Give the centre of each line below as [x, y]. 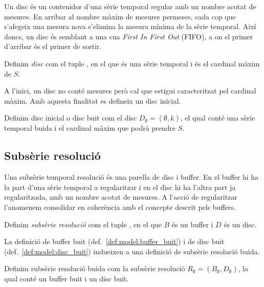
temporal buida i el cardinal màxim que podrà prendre [90, 128]
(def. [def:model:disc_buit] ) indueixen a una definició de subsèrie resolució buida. [132, 251]
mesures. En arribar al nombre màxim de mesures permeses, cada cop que [120, 16]
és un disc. [240, 224]
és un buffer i [192, 224]
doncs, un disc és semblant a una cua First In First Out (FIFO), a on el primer [129, 36]
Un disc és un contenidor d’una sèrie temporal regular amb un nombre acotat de [130, 6]
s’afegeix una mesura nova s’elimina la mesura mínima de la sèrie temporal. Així [130, 26]
